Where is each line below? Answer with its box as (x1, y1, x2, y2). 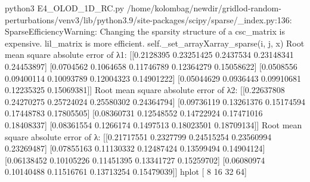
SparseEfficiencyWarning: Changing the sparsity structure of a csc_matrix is (5, 25, 285, 38)
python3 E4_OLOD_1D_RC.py (5, 2, 125, 14)
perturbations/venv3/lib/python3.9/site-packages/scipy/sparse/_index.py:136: (5, 13, 292, 26)
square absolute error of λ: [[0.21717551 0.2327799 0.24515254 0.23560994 (5, 130, 272, 143)
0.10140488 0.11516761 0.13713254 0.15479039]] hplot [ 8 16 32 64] (5, 165, 247, 178)
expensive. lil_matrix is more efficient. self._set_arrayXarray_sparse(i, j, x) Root (5, 36, 305, 49)
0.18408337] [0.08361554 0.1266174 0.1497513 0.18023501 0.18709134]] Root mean (5, 118, 302, 131)
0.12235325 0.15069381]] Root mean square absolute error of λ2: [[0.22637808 (5, 84, 285, 96)
